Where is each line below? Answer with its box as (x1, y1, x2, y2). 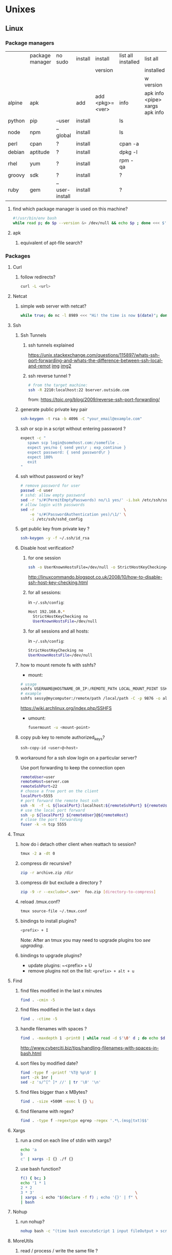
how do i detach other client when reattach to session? (20, 841, 137, 848)
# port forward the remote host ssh (20, 798, 99, 803)
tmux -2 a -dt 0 (20, 851, 55, 856)
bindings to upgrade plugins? (20, 952, 82, 958)
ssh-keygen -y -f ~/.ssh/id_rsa (20, 536, 90, 541)
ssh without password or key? (20, 473, 83, 480)
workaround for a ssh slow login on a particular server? (20, 754, 137, 761)
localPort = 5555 (20, 793, 53, 799)
